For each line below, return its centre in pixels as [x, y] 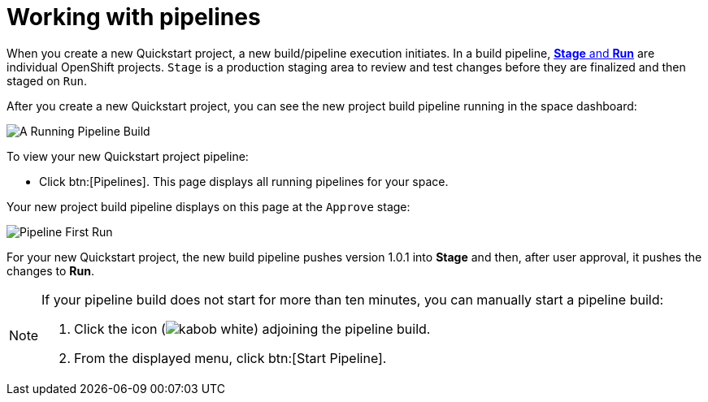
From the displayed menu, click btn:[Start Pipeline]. [230, 358]
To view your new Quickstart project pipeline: [128, 156]
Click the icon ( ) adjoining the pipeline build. [252, 329]
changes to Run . [50, 270]
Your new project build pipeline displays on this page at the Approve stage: [208, 206]
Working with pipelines [134, 17]
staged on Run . [47, 80]
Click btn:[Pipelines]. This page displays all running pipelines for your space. [244, 181]
